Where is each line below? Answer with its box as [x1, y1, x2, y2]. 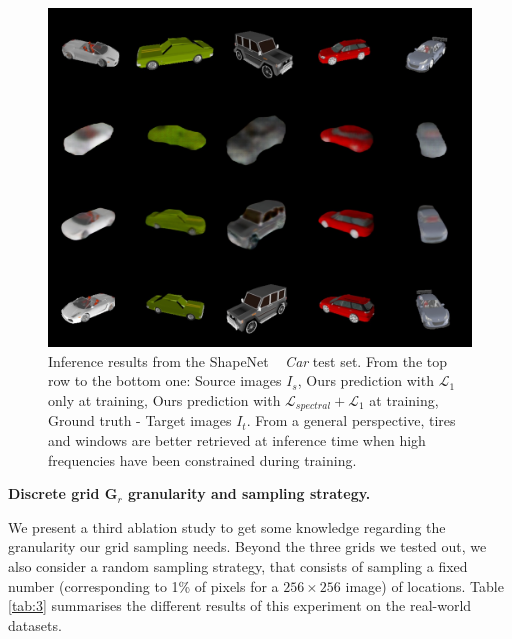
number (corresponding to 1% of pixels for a [8, 575, 279, 596]
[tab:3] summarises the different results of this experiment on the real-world [8, 595, 472, 616]
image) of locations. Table [345, 575, 504, 596]
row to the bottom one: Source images [48, 370, 282, 391]
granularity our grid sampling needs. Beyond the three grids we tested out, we [8, 536, 487, 557]
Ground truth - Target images [48, 410, 232, 431]
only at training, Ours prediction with [48, 389, 281, 410]
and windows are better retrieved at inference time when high [48, 429, 426, 450]
